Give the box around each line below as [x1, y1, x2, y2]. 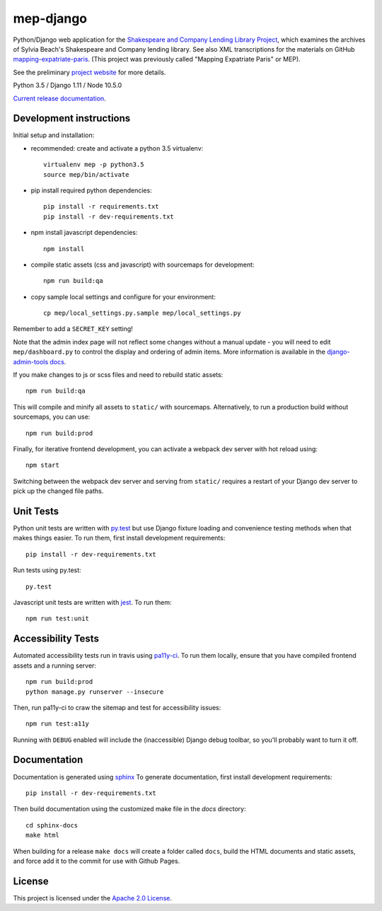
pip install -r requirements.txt [43, 202, 159, 211]
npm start [25, 461, 59, 470]
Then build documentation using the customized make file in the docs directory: [13, 805, 246, 813]
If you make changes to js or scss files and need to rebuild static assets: [13, 371, 224, 379]
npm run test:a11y [25, 720, 90, 728]
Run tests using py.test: [13, 566, 81, 574]
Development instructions [13, 112, 131, 124]
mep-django [13, 11, 88, 26]
